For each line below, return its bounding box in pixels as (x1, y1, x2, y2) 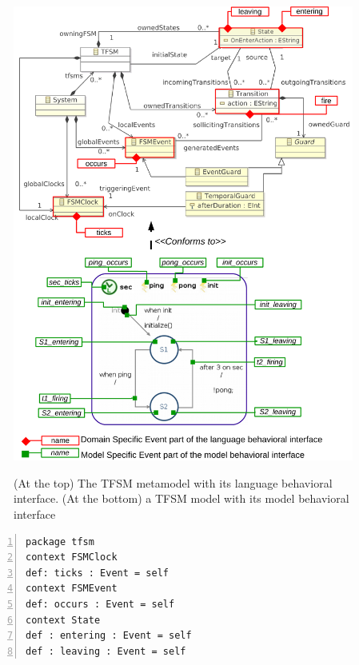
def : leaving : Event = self (26, 645, 186, 657)
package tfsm (26, 536, 94, 548)
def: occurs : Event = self (26, 599, 175, 611)
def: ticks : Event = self (26, 567, 169, 579)
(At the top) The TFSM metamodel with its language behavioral (14, 474, 333, 491)
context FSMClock (26, 552, 118, 563)
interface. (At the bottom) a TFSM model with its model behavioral (14, 490, 349, 507)
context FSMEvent (26, 583, 118, 595)
